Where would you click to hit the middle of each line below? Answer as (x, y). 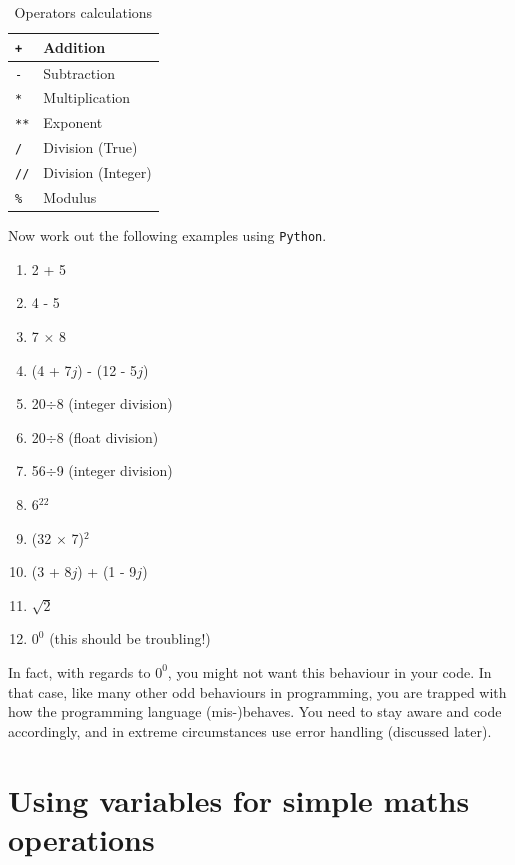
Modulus (70, 197)
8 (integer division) (114, 403)
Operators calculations (83, 12)
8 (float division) (107, 436)
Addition (74, 46)
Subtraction (79, 72)
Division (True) (90, 147)
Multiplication (87, 97)
